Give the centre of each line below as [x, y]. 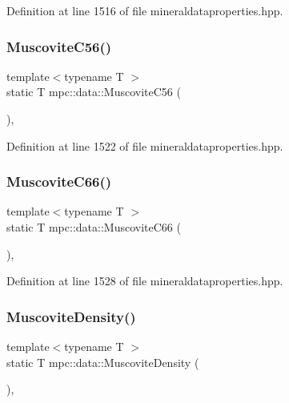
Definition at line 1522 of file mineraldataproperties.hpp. [145, 145]
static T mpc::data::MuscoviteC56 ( [94, 92]
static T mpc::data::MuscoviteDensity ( [103, 362]
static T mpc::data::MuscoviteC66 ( [94, 227]
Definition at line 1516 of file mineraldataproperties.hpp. [145, 10]
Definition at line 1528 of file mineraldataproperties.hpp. [145, 281]
